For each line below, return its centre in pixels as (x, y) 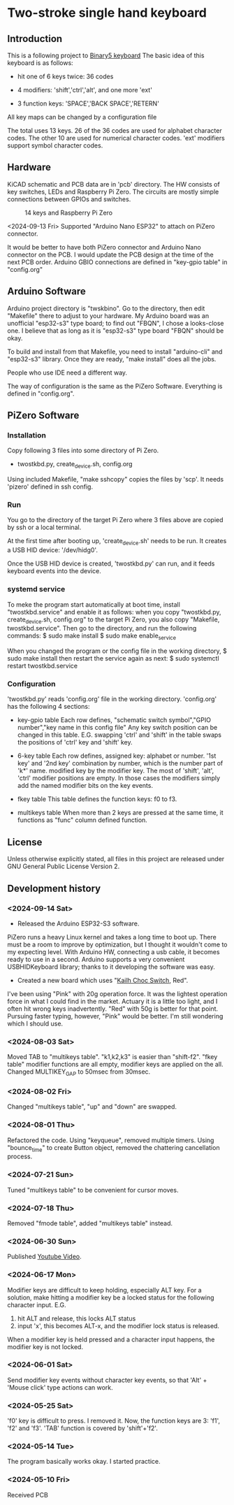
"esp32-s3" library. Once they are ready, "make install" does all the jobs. (112, 359)
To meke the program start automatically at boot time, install (94, 604)
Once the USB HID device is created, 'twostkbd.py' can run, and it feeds (111, 563)
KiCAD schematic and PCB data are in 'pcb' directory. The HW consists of (114, 184)
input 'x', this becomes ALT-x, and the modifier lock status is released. (118, 1325)
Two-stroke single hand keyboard (107, 13)
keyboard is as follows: (40, 63)
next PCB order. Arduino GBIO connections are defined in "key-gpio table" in (117, 262)
